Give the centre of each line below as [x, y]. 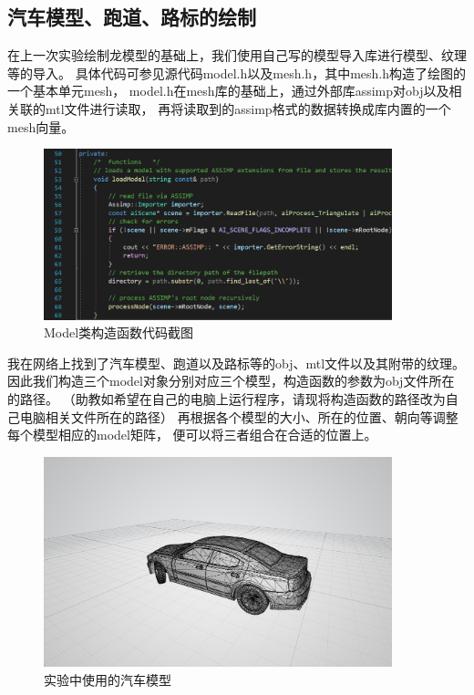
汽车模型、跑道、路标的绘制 [132, 17]
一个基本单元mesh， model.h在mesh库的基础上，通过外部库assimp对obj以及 [228, 91]
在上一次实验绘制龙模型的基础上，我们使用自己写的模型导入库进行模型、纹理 [237, 55]
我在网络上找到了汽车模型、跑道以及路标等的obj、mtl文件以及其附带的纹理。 [237, 363]
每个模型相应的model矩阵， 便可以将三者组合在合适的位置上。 [192, 435]
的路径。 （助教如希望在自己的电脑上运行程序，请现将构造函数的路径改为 [227, 398]
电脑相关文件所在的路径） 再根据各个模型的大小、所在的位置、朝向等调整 [239, 416]
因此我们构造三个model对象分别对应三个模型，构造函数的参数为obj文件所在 [231, 381]
